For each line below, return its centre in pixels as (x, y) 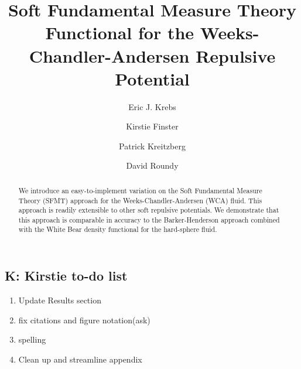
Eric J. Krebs (152, 106)
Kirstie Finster (152, 126)
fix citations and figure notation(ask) (84, 320)
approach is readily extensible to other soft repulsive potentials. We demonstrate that (149, 210)
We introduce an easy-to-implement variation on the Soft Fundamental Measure (140, 190)
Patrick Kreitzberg (152, 146)
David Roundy (152, 165)
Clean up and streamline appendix (80, 359)
